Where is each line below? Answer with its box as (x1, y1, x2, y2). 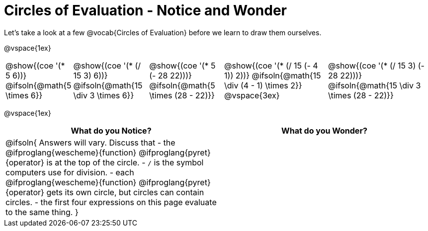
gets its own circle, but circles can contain (46, 187, 204, 197)
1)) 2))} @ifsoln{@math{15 (224, 70, 321, 80)
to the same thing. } (5, 207, 79, 217)
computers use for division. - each (5, 167, 134, 177)
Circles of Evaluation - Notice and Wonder (4, 2, 287, 19)
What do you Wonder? (281, 125, 367, 136)
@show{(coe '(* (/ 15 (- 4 (224, 60, 318, 71)
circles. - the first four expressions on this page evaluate (5, 197, 217, 207)
